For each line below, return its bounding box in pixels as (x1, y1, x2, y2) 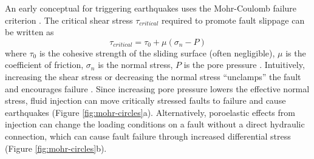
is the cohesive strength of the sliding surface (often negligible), (39, 46, 275, 59)
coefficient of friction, (5, 58, 84, 71)
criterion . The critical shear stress (5, 13, 133, 26)
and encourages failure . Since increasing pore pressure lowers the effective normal (5, 82, 310, 95)
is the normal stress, (98, 58, 173, 71)
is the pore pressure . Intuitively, (183, 58, 305, 71)
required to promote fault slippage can (162, 13, 305, 26)
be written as (5, 25, 54, 38)
